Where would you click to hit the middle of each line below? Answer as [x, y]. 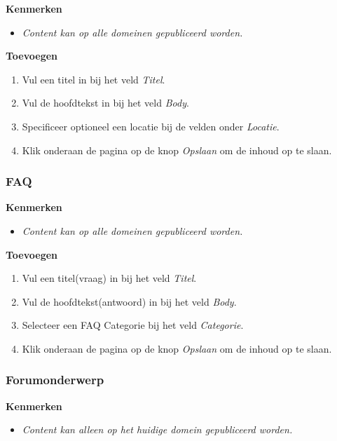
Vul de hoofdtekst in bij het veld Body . [105, 103]
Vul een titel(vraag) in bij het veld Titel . [109, 278]
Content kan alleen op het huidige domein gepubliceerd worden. [157, 429]
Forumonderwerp [55, 380]
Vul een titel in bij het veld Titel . [94, 79]
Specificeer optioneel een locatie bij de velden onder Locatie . [151, 126]
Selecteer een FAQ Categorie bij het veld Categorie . [133, 325]
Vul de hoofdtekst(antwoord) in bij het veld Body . [129, 301]
